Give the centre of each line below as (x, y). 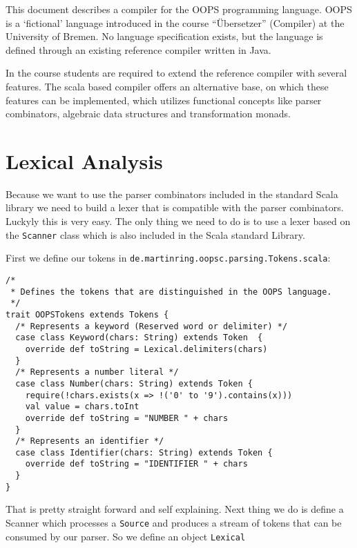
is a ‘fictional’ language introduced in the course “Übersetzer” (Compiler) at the (175, 22)
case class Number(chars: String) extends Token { (134, 383)
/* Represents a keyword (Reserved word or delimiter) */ (152, 326)
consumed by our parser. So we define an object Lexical (126, 536)
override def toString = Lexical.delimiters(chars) (146, 349)
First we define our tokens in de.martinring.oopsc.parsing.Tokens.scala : (168, 258)
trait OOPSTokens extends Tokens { (87, 314)
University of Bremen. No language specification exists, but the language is (164, 36)
